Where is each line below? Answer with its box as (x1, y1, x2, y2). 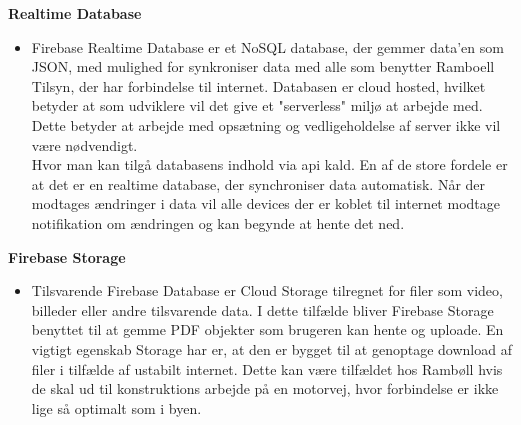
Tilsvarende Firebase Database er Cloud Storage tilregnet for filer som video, (31, 280, 503, 301)
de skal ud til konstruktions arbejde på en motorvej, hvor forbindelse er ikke (31, 378, 499, 399)
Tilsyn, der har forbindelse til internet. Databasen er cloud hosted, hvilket (31, 75, 486, 96)
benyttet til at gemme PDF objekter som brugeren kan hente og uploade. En (31, 319, 504, 340)
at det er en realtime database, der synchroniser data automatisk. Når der (31, 173, 486, 194)
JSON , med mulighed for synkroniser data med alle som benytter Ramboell (31, 56, 495, 77)
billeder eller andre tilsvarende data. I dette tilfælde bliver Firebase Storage (31, 299, 494, 320)
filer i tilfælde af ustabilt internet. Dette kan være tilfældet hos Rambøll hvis (31, 358, 503, 379)
